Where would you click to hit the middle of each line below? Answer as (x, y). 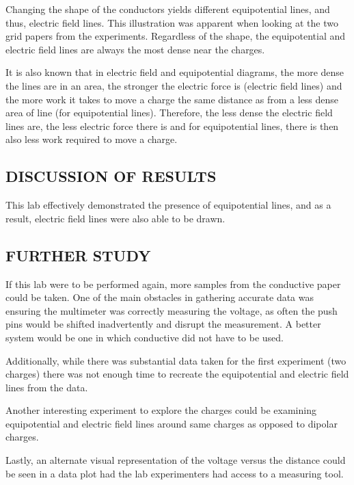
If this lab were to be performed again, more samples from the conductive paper (173, 284)
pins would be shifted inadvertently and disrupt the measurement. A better (163, 324)
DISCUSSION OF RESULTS (111, 176)
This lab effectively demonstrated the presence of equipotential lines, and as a (168, 205)
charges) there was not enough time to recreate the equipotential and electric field (177, 374)
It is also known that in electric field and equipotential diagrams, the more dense (175, 72)
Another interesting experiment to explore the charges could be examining (161, 410)
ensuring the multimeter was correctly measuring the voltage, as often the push (172, 310)
